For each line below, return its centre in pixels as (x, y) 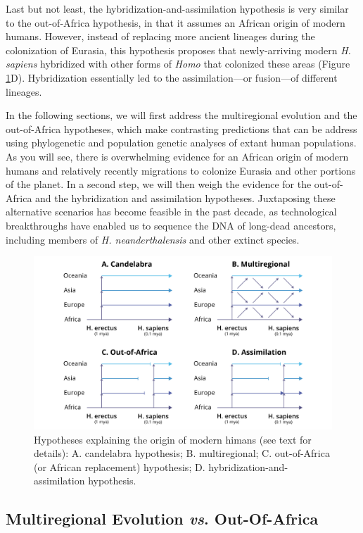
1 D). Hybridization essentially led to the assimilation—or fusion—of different (172, 77)
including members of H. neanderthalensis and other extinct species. (153, 239)
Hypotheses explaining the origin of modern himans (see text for (173, 439)
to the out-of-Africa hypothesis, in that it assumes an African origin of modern (176, 22)
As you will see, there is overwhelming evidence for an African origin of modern (177, 156)
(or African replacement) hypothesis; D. (120, 466)
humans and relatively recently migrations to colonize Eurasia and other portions (181, 170)
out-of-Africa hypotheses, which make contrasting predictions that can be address (181, 128)
